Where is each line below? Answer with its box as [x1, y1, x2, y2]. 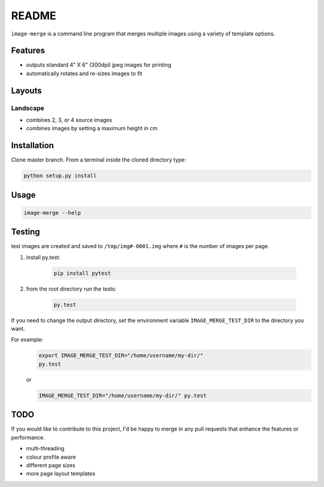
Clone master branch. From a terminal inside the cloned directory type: [11, 156, 187, 163]
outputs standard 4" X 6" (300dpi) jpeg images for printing [26, 61, 172, 68]
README [11, 9, 56, 22]
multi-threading [26, 445, 65, 452]
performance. [11, 434, 45, 441]
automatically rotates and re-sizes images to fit [26, 70, 143, 77]
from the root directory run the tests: [26, 285, 116, 292]
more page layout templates [26, 470, 95, 477]
